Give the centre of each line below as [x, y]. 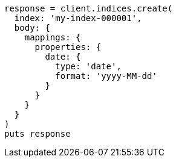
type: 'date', [88, 66]
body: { [32, 28]
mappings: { [53, 37]
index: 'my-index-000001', [78, 18]
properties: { [68, 47]
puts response [37, 134]
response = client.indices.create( [89, 8]
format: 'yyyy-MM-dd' [106, 76]
